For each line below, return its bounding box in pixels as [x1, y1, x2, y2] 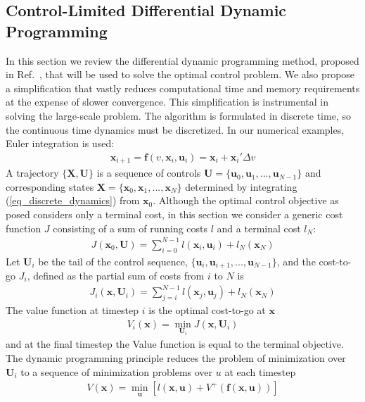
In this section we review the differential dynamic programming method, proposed [6, 53, 359, 68]
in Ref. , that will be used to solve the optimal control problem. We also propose [6, 67, 355, 82]
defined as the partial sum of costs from [33, 268, 205, 282]
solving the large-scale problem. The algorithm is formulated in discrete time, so [6, 108, 351, 123]
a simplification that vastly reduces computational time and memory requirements [6, 80, 360, 95]
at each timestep [224, 364, 296, 379]
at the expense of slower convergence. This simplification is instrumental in [6, 94, 329, 109]
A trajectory [6, 165, 59, 180]
